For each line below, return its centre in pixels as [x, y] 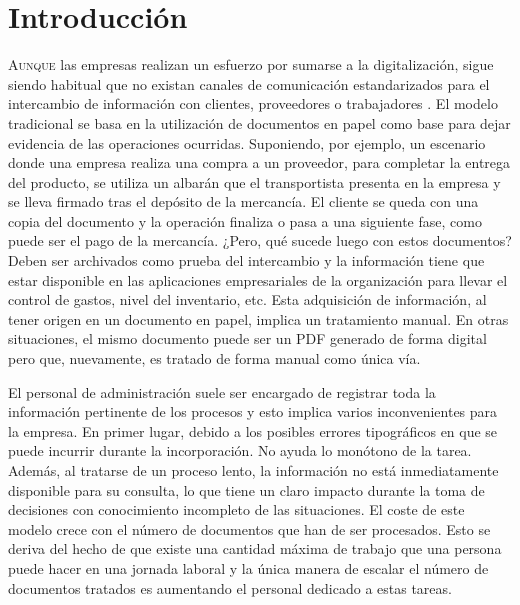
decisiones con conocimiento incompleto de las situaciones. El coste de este [236, 509]
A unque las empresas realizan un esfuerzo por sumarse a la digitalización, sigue [251, 64]
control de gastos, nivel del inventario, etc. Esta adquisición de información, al [247, 299]
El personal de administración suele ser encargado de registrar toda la [222, 391]
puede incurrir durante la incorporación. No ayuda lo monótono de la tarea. [240, 450]
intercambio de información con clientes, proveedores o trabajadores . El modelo [253, 103]
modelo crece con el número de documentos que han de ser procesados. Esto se [249, 528]
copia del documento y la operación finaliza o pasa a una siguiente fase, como [245, 220]
